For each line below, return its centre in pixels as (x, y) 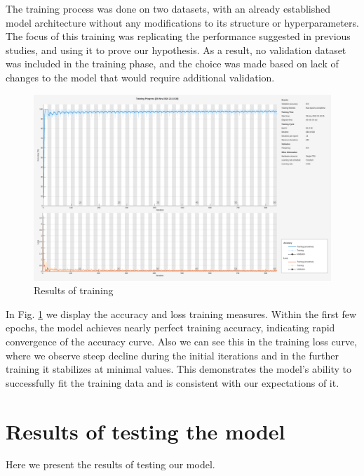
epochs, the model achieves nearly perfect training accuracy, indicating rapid (170, 328)
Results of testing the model (146, 431)
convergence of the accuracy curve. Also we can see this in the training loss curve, (182, 341)
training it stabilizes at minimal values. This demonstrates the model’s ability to (178, 369)
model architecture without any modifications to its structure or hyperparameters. (182, 22)
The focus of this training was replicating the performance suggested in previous (178, 36)
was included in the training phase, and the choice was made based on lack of (172, 64)
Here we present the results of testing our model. (110, 464)
